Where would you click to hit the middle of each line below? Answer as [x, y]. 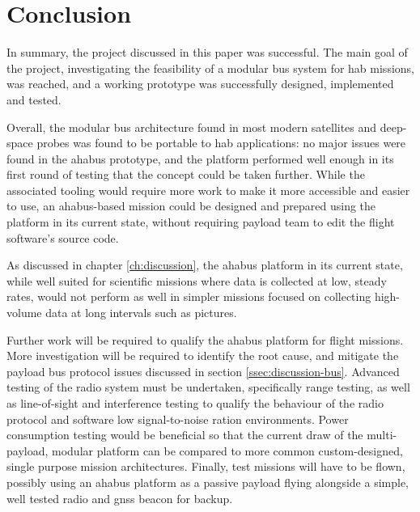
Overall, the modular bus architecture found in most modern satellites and [192, 127]
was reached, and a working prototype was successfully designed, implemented [200, 84]
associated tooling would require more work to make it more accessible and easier [208, 190]
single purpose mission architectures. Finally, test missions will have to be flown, [206, 466]
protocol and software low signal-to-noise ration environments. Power [178, 419]
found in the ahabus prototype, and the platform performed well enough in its [200, 158]
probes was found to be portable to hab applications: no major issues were [221, 143]
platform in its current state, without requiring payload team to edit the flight [201, 222]
